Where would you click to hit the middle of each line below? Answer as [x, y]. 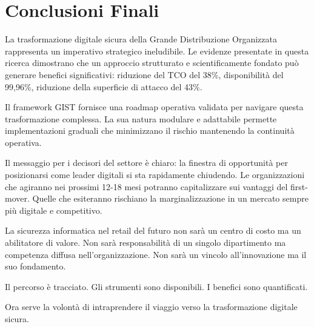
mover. [17, 198]
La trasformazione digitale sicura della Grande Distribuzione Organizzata [141, 39]
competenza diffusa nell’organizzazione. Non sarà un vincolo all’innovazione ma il [156, 254]
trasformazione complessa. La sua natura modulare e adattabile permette [141, 118]
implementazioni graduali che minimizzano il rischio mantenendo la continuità [150, 130]
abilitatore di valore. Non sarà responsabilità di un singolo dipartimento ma [145, 243]
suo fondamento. [35, 266]
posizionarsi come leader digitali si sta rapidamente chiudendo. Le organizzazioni [155, 175]
